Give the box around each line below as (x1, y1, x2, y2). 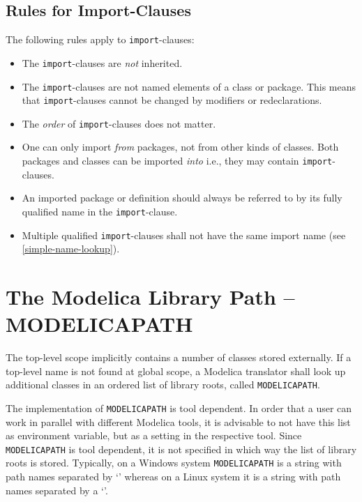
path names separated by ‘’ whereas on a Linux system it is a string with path (6, 469, 341, 484)
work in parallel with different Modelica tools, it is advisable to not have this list (6, 414, 351, 429)
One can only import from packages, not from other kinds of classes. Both (22, 139, 339, 154)
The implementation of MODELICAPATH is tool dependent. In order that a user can (6, 400, 352, 415)
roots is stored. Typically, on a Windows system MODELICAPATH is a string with (6, 455, 342, 470)
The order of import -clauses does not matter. (22, 116, 216, 130)
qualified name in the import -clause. (22, 204, 178, 218)
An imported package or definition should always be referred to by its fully (22, 190, 342, 205)
